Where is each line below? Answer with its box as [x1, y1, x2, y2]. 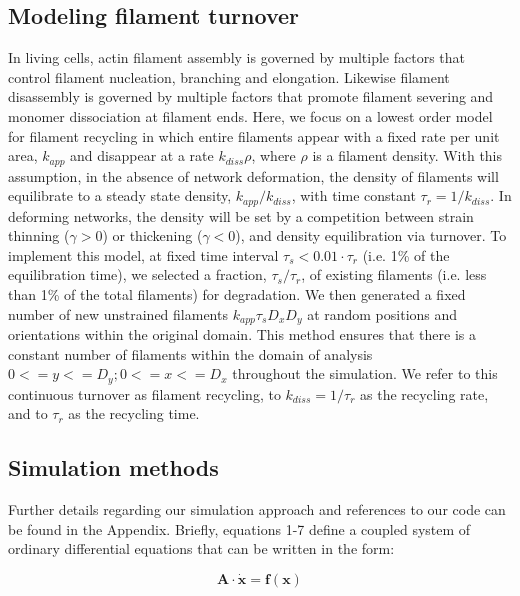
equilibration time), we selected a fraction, [8, 264, 267, 285]
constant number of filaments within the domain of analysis [8, 343, 373, 364]
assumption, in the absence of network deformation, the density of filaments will [8, 165, 499, 186]
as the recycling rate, [360, 383, 489, 404]
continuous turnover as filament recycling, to [8, 383, 281, 404]
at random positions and [307, 303, 458, 324]
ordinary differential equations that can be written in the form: [8, 538, 395, 559]
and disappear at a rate [70, 145, 214, 166]
